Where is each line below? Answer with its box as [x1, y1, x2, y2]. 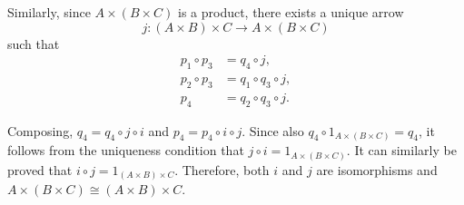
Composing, [7, 121, 74, 140]
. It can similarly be [346, 141, 457, 160]
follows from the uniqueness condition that [7, 141, 244, 160]
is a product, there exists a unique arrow [177, 3, 404, 21]
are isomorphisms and [316, 160, 438, 179]
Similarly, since [7, 3, 91, 21]
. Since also [242, 121, 304, 140]
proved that [7, 160, 73, 179]
